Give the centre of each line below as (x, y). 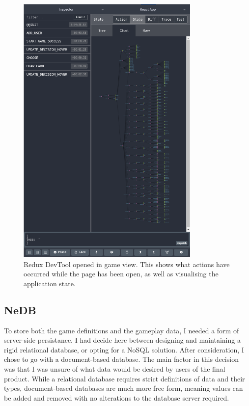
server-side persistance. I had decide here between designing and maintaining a (122, 340)
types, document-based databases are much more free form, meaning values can (124, 388)
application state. (50, 283)
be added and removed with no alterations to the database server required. (117, 397)
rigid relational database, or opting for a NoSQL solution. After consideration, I (124, 349)
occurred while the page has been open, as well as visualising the (121, 274)
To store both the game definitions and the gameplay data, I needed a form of (122, 330)
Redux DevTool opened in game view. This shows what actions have (127, 264)
